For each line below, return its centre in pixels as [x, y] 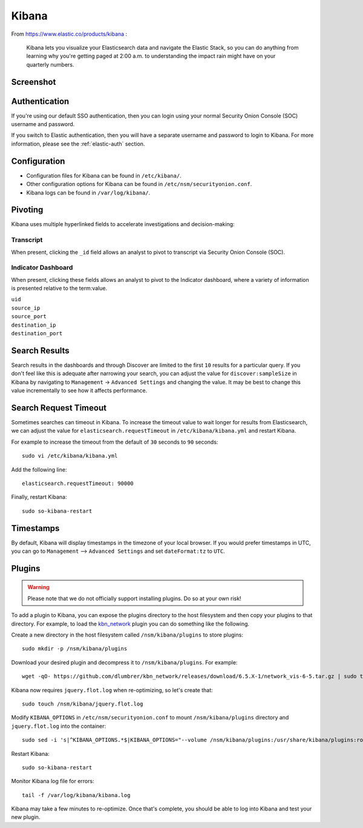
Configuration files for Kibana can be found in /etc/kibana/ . [104, 175]
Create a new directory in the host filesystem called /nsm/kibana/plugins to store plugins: [127, 635]
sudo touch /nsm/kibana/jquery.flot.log [83, 704]
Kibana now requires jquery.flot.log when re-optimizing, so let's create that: [112, 690]
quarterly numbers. [50, 64]
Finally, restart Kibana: [39, 497]
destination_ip [34, 325]
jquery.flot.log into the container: [59, 726]
